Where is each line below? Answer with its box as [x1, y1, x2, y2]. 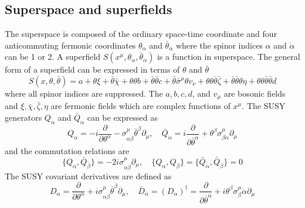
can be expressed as [87, 111, 158, 124]
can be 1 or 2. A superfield [5, 50, 101, 63]
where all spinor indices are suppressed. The [5, 87, 163, 99]
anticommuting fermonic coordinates [5, 39, 136, 51]
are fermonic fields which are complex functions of [50, 100, 231, 112]
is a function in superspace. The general [157, 50, 300, 63]
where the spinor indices [175, 39, 263, 51]
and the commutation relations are [5, 145, 130, 157]
